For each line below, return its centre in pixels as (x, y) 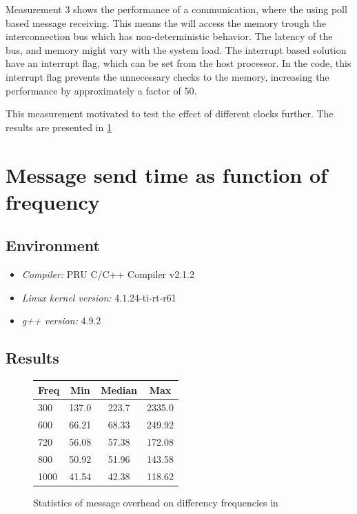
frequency (53, 201)
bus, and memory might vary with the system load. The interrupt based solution (176, 49)
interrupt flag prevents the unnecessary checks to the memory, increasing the (167, 76)
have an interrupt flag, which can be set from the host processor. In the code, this (178, 63)
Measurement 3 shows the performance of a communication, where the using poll (176, 9)
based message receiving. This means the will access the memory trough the (166, 22)
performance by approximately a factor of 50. (101, 90)
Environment (53, 245)
